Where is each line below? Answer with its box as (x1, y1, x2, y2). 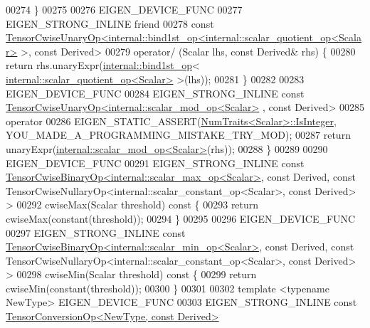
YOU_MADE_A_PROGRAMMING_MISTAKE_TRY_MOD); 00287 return (6, 127, 351, 142)
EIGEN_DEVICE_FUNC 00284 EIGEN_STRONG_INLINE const (6, 85, 305, 100)
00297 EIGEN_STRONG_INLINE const (6, 225, 186, 240)
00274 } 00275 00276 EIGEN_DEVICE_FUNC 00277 (6, 2, 243, 16)
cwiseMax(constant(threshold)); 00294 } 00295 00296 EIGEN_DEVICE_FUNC (6, 211, 356, 226)
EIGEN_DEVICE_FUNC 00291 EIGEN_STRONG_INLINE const (6, 155, 305, 170)
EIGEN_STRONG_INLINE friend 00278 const (6, 16, 214, 31)
